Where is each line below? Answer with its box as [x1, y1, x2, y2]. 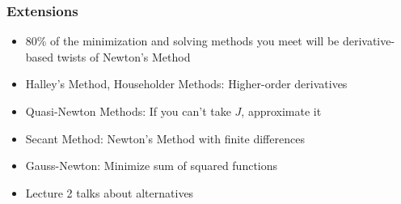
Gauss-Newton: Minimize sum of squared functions [25, 157, 278, 174]
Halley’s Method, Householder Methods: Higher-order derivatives [25, 75, 348, 92]
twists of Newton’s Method [57, 48, 191, 65]
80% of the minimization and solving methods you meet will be [25, 32, 340, 49]
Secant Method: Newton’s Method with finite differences [25, 130, 305, 147]
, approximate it [241, 103, 322, 119]
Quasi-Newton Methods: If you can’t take [25, 103, 231, 119]
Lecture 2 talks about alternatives [25, 184, 194, 201]
